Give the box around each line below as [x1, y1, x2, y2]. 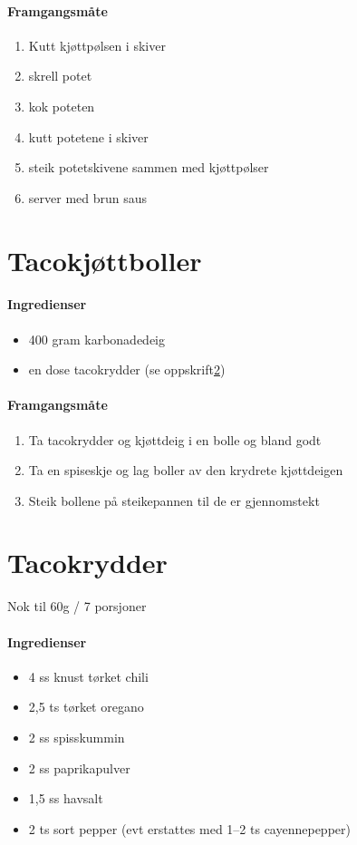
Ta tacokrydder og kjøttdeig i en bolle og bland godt [28, 430, 322, 449]
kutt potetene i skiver [28, 127, 149, 146]
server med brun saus [28, 188, 148, 207]
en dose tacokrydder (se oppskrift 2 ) [28, 360, 226, 379]
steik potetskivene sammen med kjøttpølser [28, 158, 269, 177]
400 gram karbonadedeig [28, 329, 166, 348]
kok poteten [28, 96, 95, 115]
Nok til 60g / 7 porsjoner [7, 597, 147, 616]
